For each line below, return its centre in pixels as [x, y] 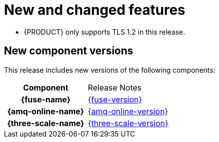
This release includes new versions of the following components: [110, 70]
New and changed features [95, 10]
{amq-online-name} [45, 111]
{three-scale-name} [46, 123]
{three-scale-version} [128, 123]
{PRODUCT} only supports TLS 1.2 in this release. [105, 32]
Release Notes [115, 87]
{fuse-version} [115, 99]
